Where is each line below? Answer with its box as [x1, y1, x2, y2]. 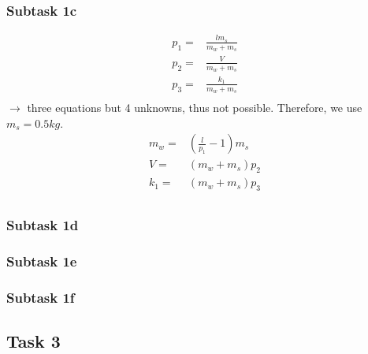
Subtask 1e [6, 251, 77, 270]
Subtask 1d [6, 214, 79, 234]
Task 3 [6, 328, 61, 352]
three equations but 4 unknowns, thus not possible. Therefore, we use [27, 99, 362, 115]
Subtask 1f [6, 287, 75, 307]
